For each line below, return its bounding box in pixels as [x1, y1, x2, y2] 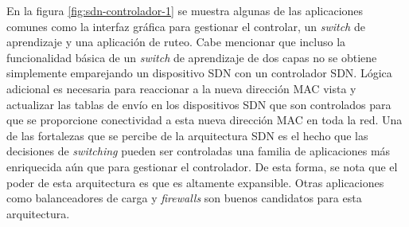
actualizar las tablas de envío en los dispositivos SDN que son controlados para [6, 96, 391, 112]
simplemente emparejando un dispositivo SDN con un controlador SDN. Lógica [6, 65, 392, 81]
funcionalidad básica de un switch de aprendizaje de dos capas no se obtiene [6, 49, 377, 65]
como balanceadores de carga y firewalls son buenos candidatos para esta [6, 190, 362, 206]
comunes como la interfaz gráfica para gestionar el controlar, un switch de [6, 18, 365, 34]
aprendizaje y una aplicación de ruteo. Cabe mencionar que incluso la [6, 33, 346, 50]
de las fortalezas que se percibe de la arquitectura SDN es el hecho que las [6, 127, 368, 143]
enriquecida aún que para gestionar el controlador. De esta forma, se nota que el [6, 158, 398, 174]
